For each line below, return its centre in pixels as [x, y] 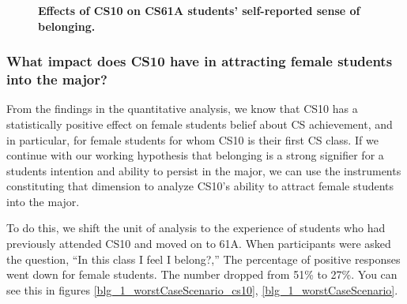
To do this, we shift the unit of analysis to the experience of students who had [196, 228]
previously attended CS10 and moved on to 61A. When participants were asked [199, 244]
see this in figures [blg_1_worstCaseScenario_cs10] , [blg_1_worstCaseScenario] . [202, 289]
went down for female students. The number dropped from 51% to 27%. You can [202, 274]
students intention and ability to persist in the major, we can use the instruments [204, 170]
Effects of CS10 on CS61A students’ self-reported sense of [199, 10]
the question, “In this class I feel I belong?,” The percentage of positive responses [203, 259]
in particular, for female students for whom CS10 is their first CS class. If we [192, 139]
